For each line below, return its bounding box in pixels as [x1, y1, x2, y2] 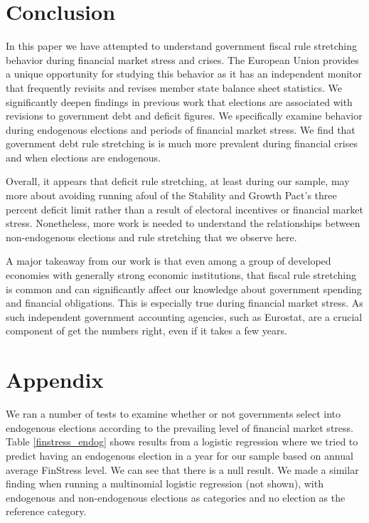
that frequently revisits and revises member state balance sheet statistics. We [6, 80, 342, 95]
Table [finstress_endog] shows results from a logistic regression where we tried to [6, 434, 358, 449]
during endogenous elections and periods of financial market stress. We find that [6, 122, 355, 137]
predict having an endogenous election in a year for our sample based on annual [6, 448, 353, 463]
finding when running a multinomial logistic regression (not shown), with [6, 476, 323, 491]
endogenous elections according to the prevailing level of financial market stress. [6, 420, 353, 435]
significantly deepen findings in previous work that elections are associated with [6, 94, 353, 109]
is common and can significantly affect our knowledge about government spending [6, 281, 362, 296]
